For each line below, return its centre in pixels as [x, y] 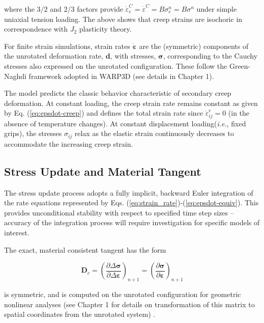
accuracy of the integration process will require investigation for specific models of [132, 222]
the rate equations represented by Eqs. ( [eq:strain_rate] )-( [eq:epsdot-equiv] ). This [131, 203]
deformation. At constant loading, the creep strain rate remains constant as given [131, 103]
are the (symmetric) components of [194, 46]
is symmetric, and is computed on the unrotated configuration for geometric [123, 294]
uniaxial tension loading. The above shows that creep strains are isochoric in [123, 19]
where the [19, 9]
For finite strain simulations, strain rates [67, 46]
